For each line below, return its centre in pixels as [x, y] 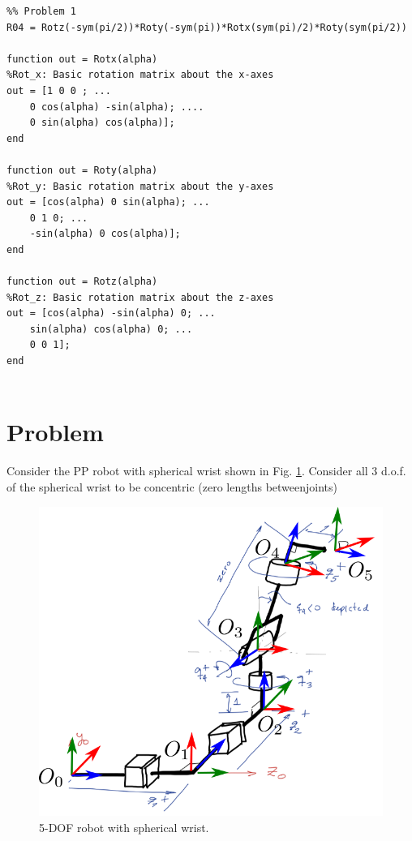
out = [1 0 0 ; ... [59, 90]
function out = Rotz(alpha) [82, 282]
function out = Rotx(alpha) [82, 59]
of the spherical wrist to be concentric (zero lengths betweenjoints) [172, 486]
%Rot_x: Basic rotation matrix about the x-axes [140, 75]
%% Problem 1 [41, 11]
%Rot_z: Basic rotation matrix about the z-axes [140, 297]
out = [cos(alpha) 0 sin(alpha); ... [108, 202]
